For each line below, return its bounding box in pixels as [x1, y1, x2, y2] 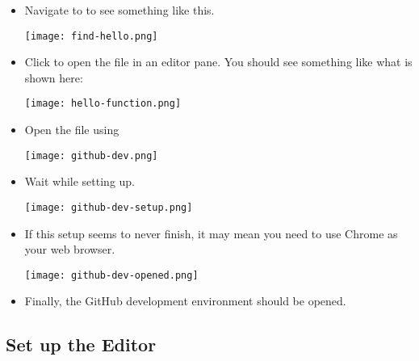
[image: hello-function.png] [24, 98, 182, 110]
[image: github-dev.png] [24, 149, 158, 162]
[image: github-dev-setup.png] [24, 201, 193, 213]
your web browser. [24, 241, 115, 258]
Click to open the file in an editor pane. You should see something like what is [24, 53, 413, 70]
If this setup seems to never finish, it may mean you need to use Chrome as [24, 225, 398, 241]
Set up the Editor [6, 332, 157, 357]
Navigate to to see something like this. [24, 2, 215, 18]
